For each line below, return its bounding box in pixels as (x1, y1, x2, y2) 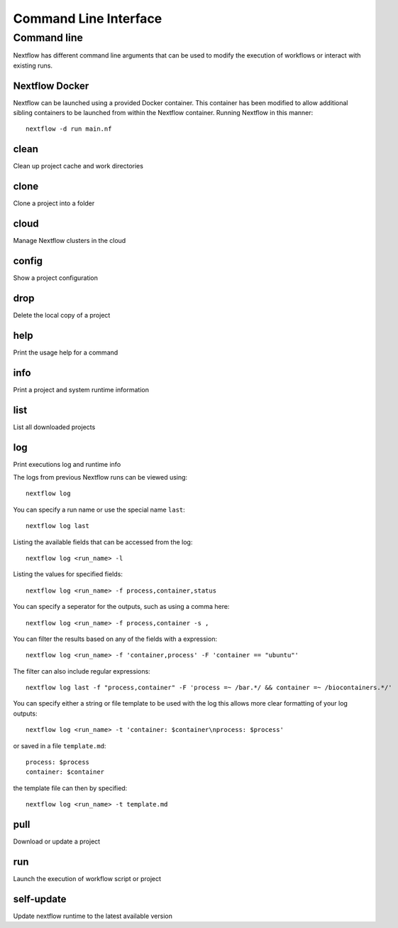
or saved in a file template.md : (13, 741, 106, 750)
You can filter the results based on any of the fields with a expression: (13, 635, 218, 643)
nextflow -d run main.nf (26, 125, 112, 133)
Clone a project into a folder (13, 199, 95, 207)
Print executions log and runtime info (13, 460, 121, 468)
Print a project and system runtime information (13, 385, 149, 394)
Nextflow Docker (13, 80, 89, 92)
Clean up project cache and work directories (13, 162, 143, 171)
